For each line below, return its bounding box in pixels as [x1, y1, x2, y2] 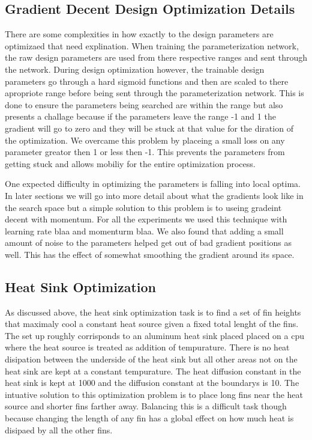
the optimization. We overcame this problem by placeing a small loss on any [5, 133, 285, 146]
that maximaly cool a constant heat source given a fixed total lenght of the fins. [5, 317, 299, 330]
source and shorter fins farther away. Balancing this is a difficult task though [5, 400, 287, 412]
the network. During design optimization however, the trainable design [5, 63, 265, 75]
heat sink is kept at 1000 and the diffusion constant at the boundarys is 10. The [5, 376, 299, 389]
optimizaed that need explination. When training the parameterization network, [5, 39, 299, 52]
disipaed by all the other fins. [5, 423, 113, 436]
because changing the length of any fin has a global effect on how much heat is [5, 412, 294, 424]
